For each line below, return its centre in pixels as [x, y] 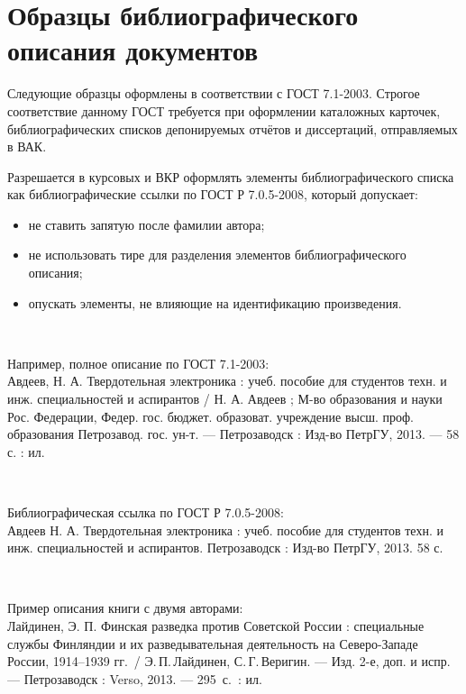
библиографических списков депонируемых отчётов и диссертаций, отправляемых [233, 128]
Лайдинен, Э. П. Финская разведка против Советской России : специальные [216, 625]
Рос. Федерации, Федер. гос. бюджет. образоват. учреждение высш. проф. [210, 416]
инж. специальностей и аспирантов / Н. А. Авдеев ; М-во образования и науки [225, 399]
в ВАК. [27, 146]
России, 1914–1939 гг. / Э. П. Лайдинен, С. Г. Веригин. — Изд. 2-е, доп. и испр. [229, 661]
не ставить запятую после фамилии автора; [146, 224]
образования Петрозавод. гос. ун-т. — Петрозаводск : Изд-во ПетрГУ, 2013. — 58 [233, 434]
